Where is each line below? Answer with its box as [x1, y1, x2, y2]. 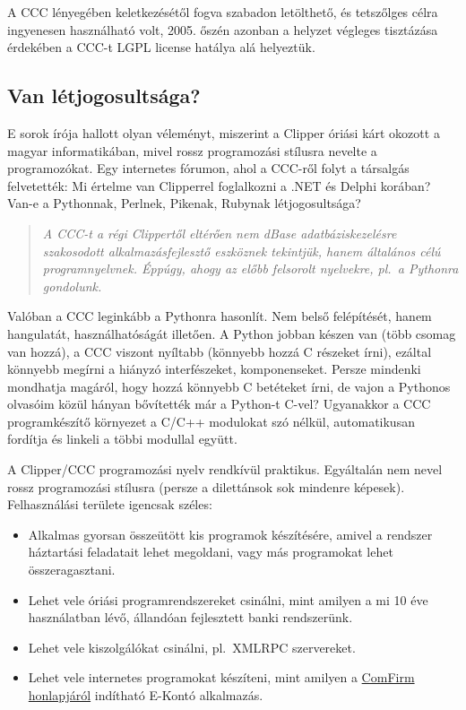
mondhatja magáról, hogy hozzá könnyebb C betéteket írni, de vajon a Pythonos [7, 377, 451, 395]
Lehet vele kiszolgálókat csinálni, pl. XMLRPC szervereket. [28, 637, 356, 656]
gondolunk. [42, 276, 102, 295]
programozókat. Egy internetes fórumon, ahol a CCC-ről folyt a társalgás [7, 159, 410, 177]
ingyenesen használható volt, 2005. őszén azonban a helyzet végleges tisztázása [7, 20, 438, 39]
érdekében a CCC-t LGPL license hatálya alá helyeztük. [7, 38, 315, 56]
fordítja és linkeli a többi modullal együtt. [7, 429, 237, 448]
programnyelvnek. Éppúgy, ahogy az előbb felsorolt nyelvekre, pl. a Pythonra [42, 259, 459, 278]
